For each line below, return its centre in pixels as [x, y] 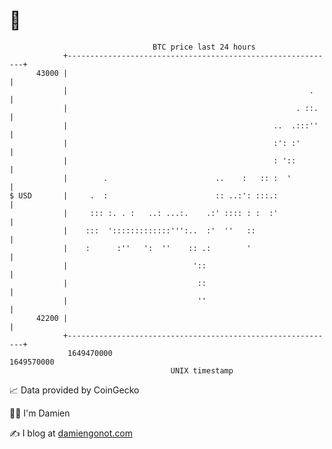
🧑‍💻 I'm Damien [40, 413]
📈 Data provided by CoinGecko [74, 390]
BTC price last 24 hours [204, 47]
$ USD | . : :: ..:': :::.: [144, 195]
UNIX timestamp [202, 370]
